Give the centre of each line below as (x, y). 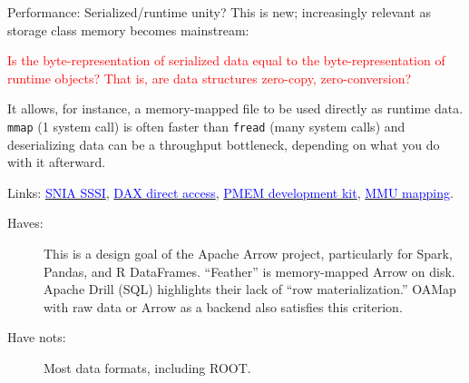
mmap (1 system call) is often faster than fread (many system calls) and (206, 126)
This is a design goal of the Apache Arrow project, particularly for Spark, (248, 253)
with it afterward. (57, 162)
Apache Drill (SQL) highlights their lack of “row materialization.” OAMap (250, 289)
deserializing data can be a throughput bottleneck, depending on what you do (224, 144)
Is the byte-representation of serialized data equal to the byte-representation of (226, 60)
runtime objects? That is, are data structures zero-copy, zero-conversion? (210, 78)
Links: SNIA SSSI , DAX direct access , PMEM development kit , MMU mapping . (230, 192)
